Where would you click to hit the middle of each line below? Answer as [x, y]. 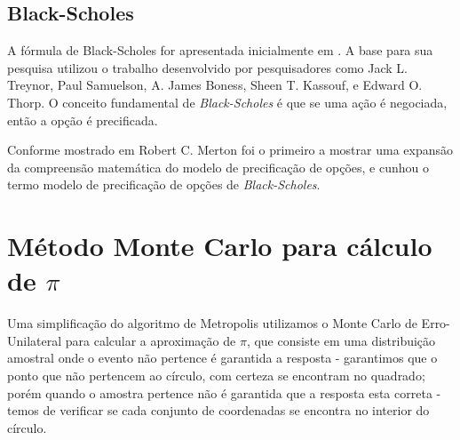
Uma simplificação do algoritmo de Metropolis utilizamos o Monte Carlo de [212, 323]
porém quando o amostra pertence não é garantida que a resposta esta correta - [224, 392]
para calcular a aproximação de [151, 340]
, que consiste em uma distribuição [341, 340]
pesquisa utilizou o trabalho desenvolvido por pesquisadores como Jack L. [207, 67]
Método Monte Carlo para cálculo [220, 246]
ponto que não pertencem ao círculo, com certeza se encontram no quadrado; [216, 376]
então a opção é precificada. [83, 120]
